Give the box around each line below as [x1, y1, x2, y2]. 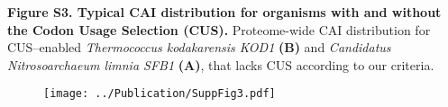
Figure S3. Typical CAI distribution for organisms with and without [7, 3, 442, 21]
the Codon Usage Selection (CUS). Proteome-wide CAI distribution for [7, 20, 431, 39]
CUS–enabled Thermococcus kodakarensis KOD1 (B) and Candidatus [7, 38, 391, 57]
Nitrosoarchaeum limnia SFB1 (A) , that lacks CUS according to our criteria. [7, 55, 434, 74]
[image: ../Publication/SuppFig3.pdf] [43, 87, 276, 101]
